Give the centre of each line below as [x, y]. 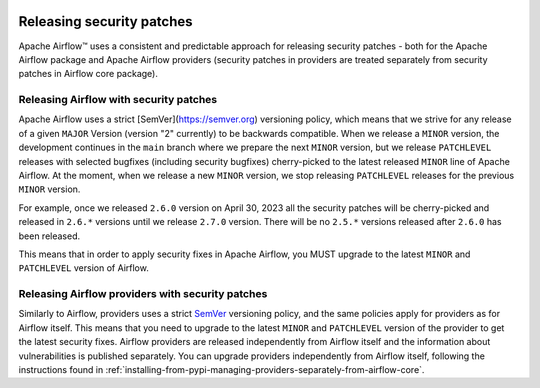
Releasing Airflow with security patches [118, 100]
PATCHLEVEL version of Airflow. [83, 268]
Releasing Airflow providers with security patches [143, 294]
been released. [49, 236]
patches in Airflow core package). [88, 74]
